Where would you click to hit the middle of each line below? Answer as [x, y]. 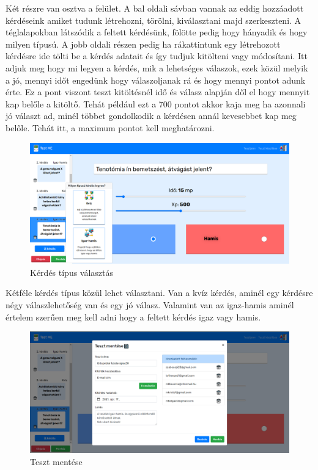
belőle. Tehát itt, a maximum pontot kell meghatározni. [110, 127]
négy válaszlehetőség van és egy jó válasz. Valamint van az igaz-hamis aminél [150, 305]
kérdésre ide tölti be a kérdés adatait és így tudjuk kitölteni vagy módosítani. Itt [157, 56]
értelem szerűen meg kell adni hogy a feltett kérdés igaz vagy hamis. [133, 316]
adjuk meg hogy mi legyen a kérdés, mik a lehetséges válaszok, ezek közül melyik [157, 67]
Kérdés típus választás [72, 272]
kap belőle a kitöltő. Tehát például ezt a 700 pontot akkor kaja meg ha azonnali [156, 103]
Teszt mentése [56, 461]
